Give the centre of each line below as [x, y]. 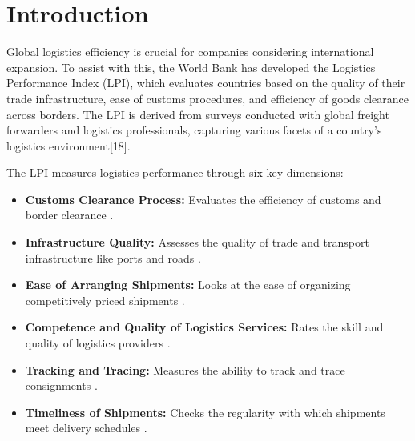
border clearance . [69, 215]
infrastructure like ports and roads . [113, 257]
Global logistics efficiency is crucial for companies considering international [190, 52]
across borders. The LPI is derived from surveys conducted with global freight [198, 114]
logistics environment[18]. [68, 145]
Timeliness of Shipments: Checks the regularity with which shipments [205, 412]
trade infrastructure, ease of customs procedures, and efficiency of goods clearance [207, 98]
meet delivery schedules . [86, 428]
